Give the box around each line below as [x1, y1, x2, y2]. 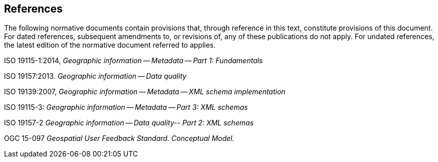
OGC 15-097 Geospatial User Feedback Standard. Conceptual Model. [4, 134, 235, 143]
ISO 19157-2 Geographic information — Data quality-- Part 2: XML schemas [4, 118, 254, 127]
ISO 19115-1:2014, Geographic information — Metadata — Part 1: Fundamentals [4, 56, 263, 65]
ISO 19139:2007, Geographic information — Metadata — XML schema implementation [4, 87, 285, 96]
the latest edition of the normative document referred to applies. [4, 41, 216, 50]
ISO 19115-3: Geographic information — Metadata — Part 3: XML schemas [4, 103, 248, 112]
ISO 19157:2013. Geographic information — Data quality [4, 72, 187, 81]
